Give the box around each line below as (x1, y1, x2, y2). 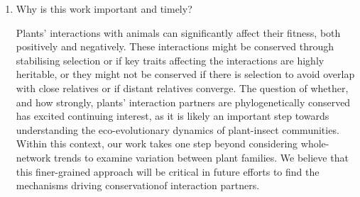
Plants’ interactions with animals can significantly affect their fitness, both (16, 25, 341, 40)
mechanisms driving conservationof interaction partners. (16, 178, 260, 193)
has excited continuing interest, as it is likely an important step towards (16, 108, 329, 123)
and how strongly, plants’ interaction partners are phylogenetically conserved (16, 94, 351, 109)
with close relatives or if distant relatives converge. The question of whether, (16, 80, 349, 95)
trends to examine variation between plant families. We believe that (54, 150, 349, 164)
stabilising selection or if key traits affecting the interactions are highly (16, 52, 324, 67)
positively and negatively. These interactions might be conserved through (16, 39, 334, 54)
